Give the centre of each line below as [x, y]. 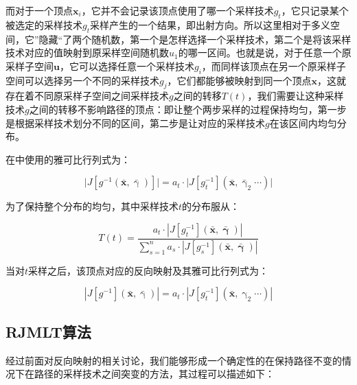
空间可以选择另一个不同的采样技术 [82, 80]
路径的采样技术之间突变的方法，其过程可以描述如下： [154, 374]
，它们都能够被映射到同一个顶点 [239, 80]
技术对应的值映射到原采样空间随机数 [87, 52]
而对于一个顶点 [39, 10]
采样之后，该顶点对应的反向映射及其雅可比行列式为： [149, 270]
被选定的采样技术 [44, 24]
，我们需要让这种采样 [296, 96]
